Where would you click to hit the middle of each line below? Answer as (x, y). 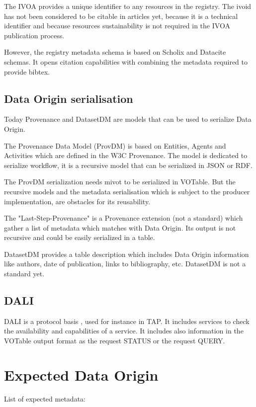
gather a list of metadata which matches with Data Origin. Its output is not (120, 227)
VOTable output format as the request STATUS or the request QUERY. (115, 341)
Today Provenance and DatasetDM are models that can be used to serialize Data (128, 119)
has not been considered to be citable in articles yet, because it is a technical (121, 16)
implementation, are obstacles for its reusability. (77, 201)
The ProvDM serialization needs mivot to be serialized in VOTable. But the (120, 182)
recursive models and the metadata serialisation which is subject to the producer (127, 191)
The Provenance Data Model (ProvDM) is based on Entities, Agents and (115, 145)
